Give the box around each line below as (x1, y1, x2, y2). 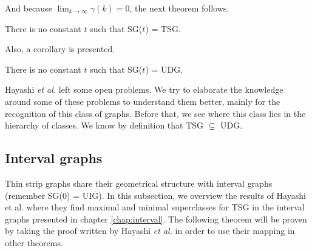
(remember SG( (5, 189, 63, 201)
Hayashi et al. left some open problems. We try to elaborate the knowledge (5, 83, 283, 96)
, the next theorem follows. (129, 2, 229, 14)
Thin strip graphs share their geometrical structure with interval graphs (5, 176, 273, 189)
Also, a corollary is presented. (5, 42, 115, 55)
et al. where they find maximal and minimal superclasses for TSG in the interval (5, 201, 305, 213)
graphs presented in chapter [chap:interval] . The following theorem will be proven (5, 212, 307, 225)
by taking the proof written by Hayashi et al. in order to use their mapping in (5, 224, 295, 237)
